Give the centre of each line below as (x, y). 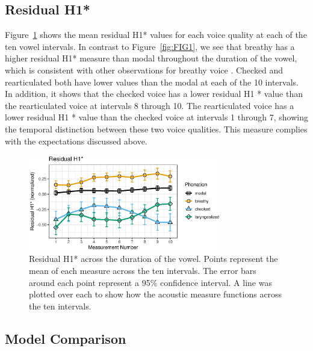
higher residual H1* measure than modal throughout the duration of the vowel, (151, 58)
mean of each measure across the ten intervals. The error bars (143, 271)
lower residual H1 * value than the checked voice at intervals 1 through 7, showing (156, 117)
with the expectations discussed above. (76, 141)
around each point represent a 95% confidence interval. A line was (150, 282)
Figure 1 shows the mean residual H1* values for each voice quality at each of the (156, 35)
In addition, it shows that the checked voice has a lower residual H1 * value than (154, 94)
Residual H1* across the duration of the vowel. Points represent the (153, 259)
